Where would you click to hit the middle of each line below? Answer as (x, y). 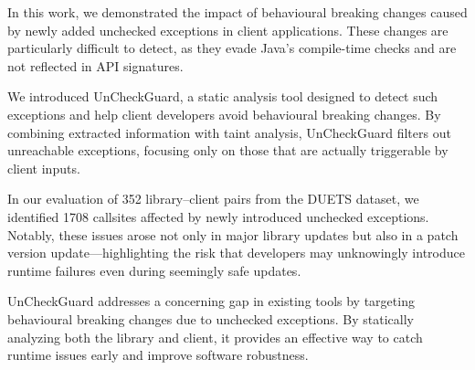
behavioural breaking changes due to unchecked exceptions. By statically (211, 318)
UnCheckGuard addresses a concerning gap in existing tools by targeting (211, 301)
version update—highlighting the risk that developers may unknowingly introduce (236, 253)
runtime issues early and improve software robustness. (158, 355)
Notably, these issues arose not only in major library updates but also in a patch (233, 234)
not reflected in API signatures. (95, 65)
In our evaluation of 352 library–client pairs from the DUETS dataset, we (213, 199)
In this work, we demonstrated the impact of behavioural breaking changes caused (237, 12)
